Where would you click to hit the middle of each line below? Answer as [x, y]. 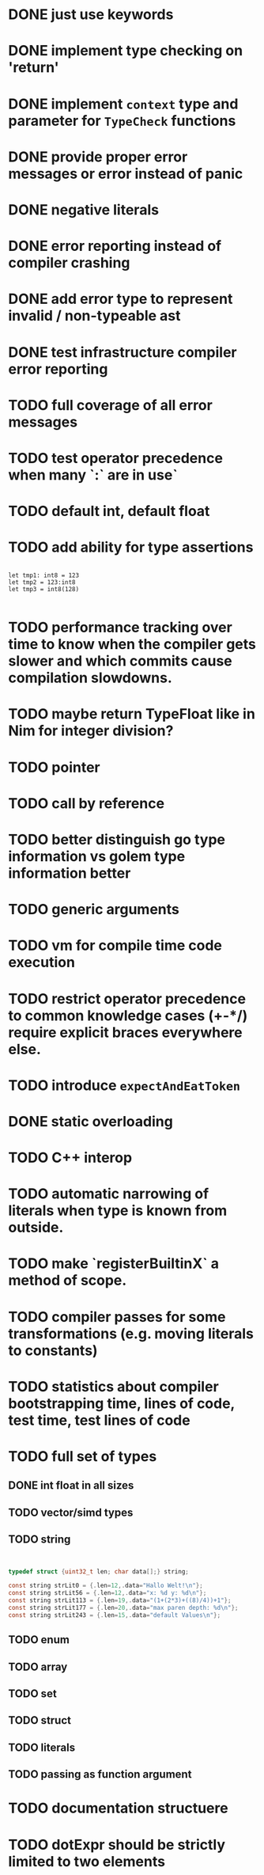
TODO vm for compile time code [115, 945]
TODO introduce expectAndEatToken [124, 1085]
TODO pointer [54, 767]
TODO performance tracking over [121, 628]
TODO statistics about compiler [113, 1386]
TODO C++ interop [70, 1158]
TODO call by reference [86, 803]
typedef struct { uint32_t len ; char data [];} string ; [99, 1571]
